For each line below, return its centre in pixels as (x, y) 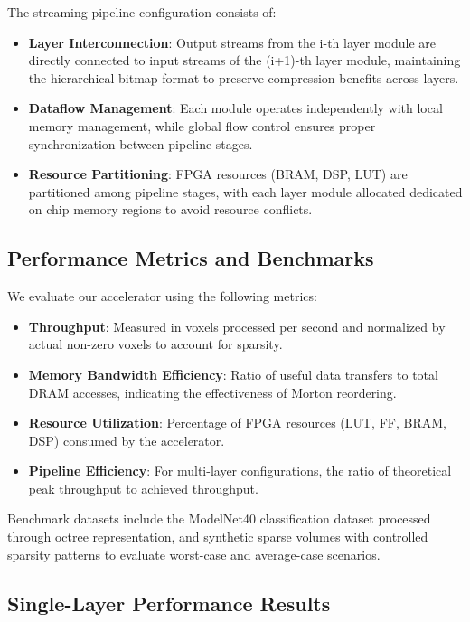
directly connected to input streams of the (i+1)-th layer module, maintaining (244, 60)
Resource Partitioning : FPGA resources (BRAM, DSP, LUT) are (218, 174)
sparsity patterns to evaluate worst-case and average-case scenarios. (194, 554)
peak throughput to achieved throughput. (143, 488)
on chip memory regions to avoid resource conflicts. (170, 209)
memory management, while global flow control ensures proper (202, 125)
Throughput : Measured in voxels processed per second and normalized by (237, 326)
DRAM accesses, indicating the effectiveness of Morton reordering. (212, 392)
